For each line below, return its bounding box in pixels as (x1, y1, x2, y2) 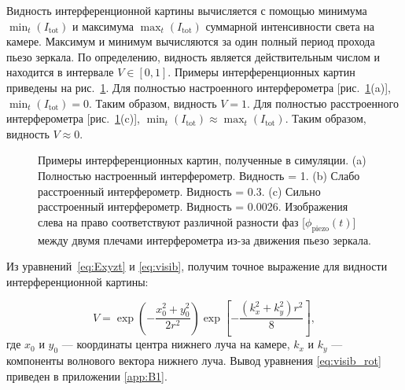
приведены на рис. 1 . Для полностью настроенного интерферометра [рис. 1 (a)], (6, 79, 391, 95)
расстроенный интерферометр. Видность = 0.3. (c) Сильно (38, 182, 321, 199)
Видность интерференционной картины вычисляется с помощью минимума (6, 2, 367, 18)
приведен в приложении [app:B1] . (6, 367, 168, 384)
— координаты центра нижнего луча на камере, (61, 336, 290, 352)
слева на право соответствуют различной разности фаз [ (38, 213, 306, 230)
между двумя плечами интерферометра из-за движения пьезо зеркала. (38, 231, 371, 248)
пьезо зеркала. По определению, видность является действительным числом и (6, 48, 381, 64)
